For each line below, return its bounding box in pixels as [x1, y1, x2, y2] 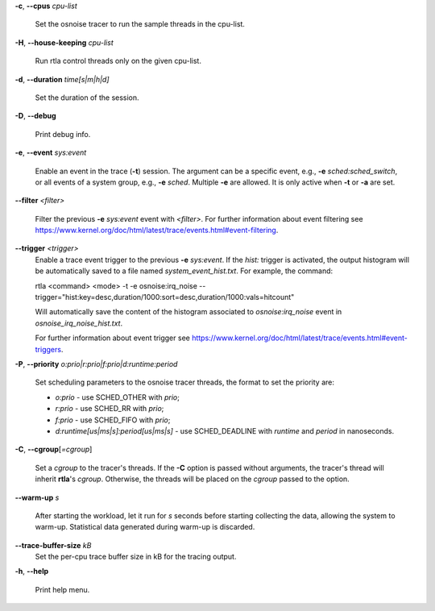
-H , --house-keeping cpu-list [14, 37, 114, 48]
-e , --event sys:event [14, 148, 87, 157]
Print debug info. [35, 129, 91, 139]
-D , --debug [14, 111, 56, 121]
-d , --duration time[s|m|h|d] [14, 74, 110, 84]
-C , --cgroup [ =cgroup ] [14, 444, 93, 455]
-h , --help [14, 567, 49, 576]
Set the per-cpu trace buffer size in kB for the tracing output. [35, 552, 237, 562]
